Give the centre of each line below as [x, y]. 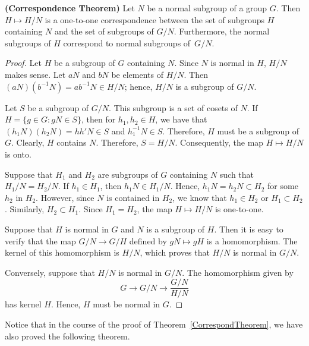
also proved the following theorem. [67, 336]
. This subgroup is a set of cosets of [173, 107]
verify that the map [40, 240]
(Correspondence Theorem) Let [70, 8]
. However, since [65, 197]
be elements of [137, 74]
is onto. [18, 154]
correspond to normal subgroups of [127, 43]
